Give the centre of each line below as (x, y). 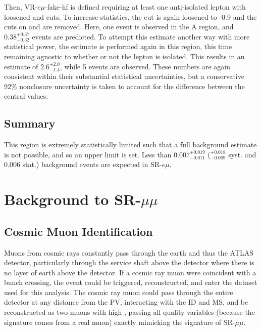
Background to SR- (72, 199)
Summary (30, 123)
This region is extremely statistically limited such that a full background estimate (130, 144)
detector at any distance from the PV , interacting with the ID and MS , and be (126, 302)
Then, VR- (21, 7)
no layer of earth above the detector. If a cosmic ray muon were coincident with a (130, 272)
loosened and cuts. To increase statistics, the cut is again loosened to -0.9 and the (130, 16)
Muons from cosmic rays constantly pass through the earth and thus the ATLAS (129, 252)
